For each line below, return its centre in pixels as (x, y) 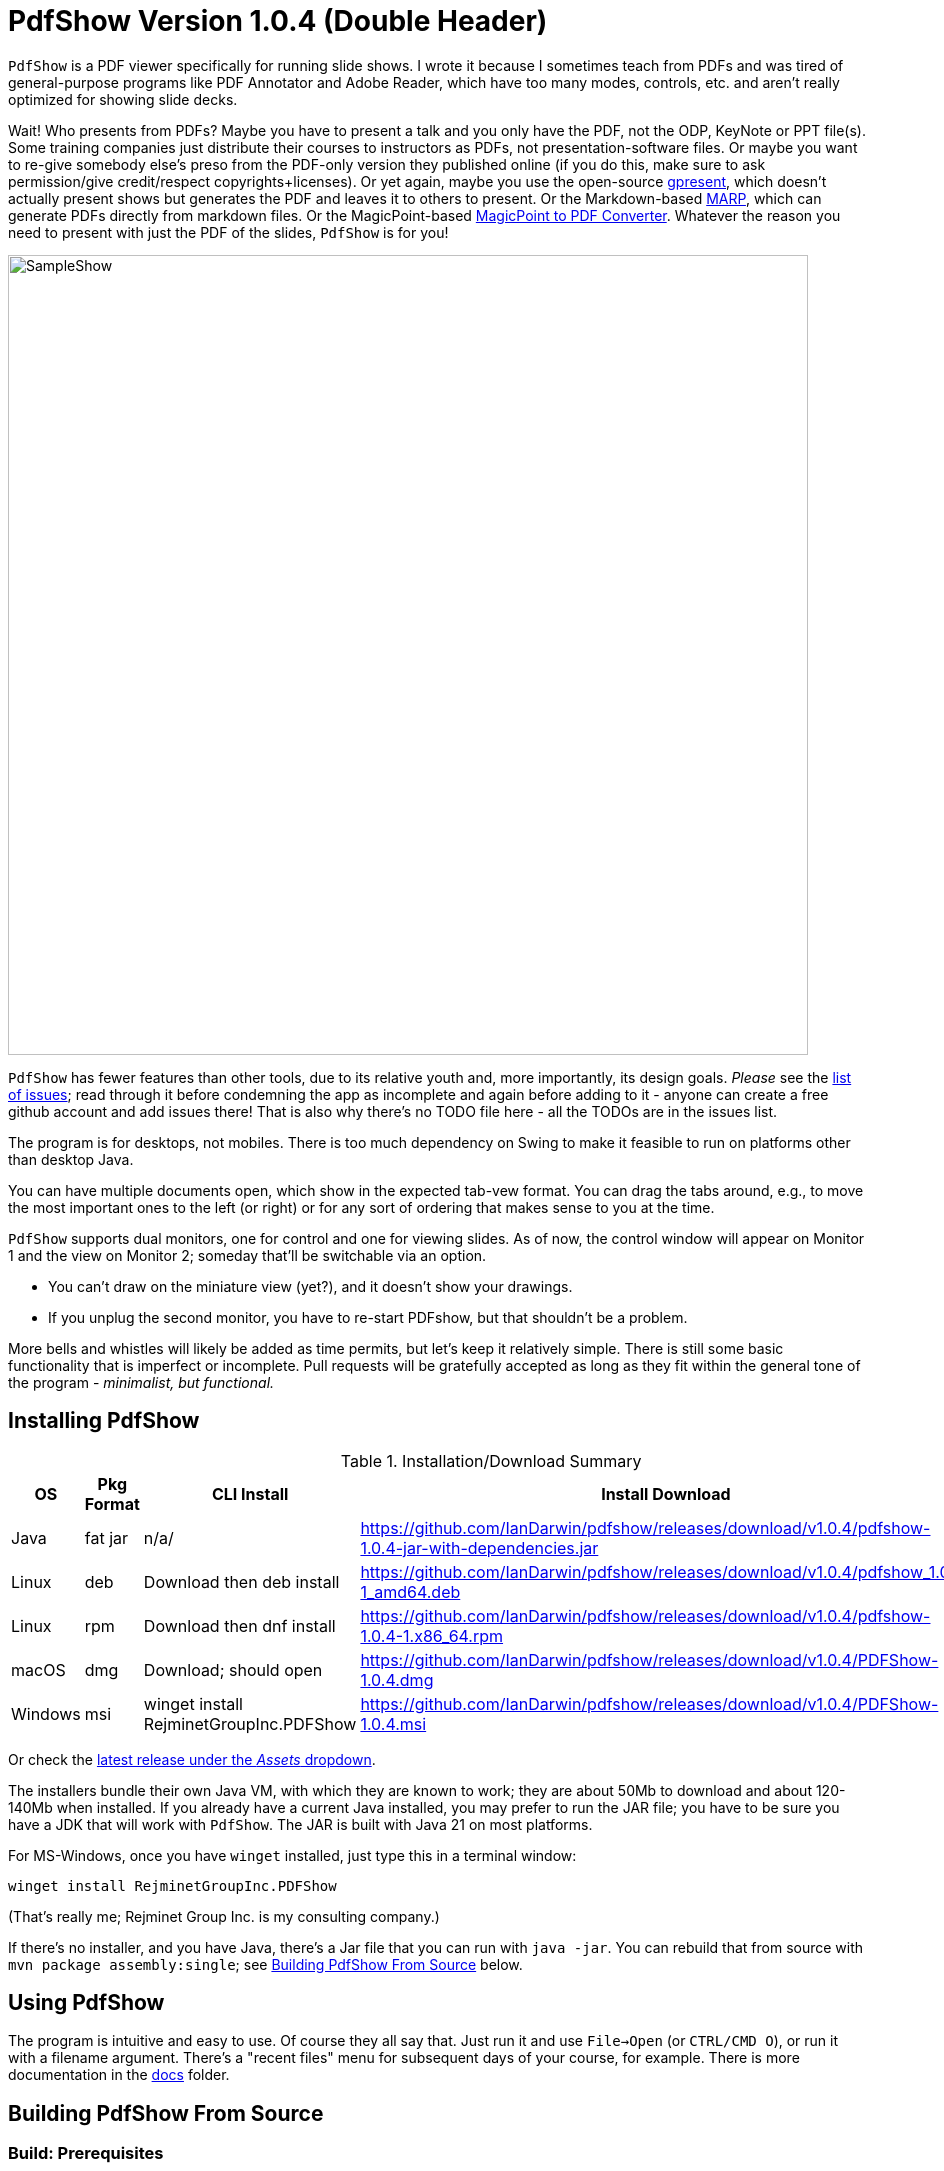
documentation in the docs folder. (119, 2075)
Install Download (666, 1493)
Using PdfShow (86, 2003)
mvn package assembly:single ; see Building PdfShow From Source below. (265, 1964)
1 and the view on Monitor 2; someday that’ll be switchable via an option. (247, 1255)
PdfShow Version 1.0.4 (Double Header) (278, 21)
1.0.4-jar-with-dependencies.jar (479, 1547)
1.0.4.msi (393, 1723)
